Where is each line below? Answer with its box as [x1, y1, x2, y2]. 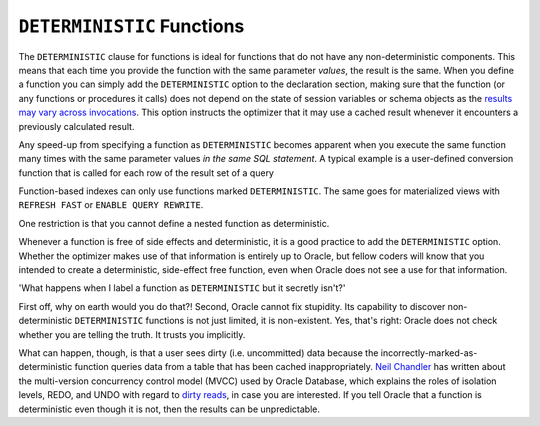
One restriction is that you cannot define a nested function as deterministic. [18, 217, 330, 229]
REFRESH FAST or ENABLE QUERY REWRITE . [18, 199, 204, 211]
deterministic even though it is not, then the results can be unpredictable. [18, 403, 320, 415]
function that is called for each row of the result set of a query [18, 166, 275, 179]
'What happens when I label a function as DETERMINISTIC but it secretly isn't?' [18, 282, 346, 294]
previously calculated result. [18, 120, 135, 132]
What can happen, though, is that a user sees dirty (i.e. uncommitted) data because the [18, 346, 379, 359]
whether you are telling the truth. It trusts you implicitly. [18, 328, 246, 340]
